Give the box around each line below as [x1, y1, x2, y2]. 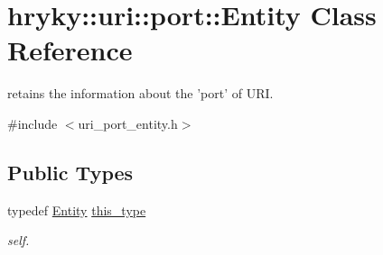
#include [7, 114, 58, 132]
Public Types [7, 158, 134, 186]
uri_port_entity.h [78, 114, 178, 132]
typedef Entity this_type [7, 200, 146, 219]
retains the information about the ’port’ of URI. [7, 84, 274, 103]
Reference [7, 32, 133, 68]
